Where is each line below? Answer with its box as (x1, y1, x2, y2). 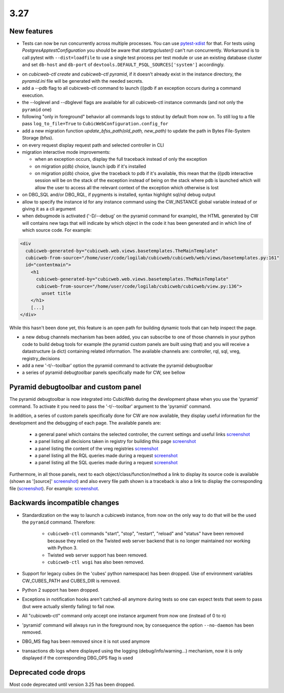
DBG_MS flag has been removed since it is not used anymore (22, 638, 150, 644)
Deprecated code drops (9, 668, 86, 677)
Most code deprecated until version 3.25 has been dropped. (9, 681, 135, 687)
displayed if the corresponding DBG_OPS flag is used (22, 655, 133, 661)
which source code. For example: (22, 227, 92, 233)
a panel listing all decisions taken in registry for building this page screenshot (34, 438, 196, 444)
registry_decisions (22, 355, 60, 361)
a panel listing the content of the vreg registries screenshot (34, 445, 159, 452)
